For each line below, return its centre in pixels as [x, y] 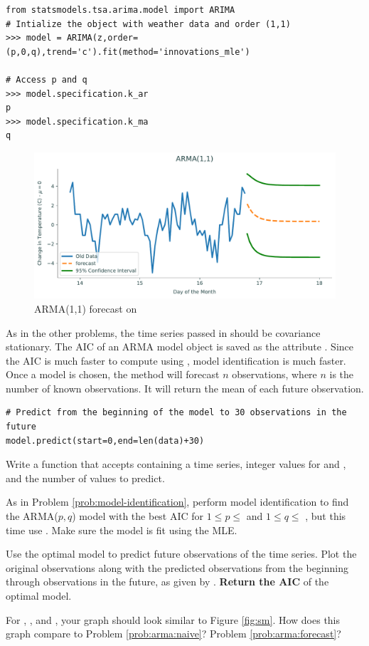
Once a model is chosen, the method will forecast [113, 374]
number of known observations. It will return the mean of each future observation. [185, 388]
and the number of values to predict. [85, 478]
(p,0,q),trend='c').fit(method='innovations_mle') [128, 52]
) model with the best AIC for [138, 516]
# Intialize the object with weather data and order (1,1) [148, 24]
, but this [326, 516]
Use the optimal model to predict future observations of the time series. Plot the [181, 554]
